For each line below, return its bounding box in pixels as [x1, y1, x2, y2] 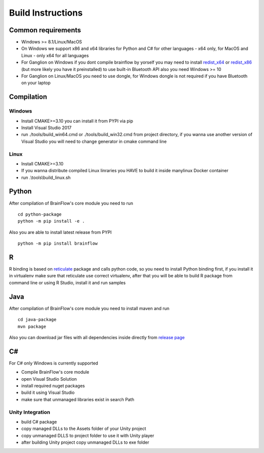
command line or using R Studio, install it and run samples [9, 279, 126, 286]
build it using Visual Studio [21, 389, 75, 396]
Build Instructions [9, 7, 83, 18]
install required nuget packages [21, 383, 85, 388]
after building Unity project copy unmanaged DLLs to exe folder [21, 439, 150, 445]
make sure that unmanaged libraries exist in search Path [21, 396, 134, 402]
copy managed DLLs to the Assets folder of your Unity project [21, 426, 146, 431]
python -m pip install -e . [18, 218, 85, 224]
